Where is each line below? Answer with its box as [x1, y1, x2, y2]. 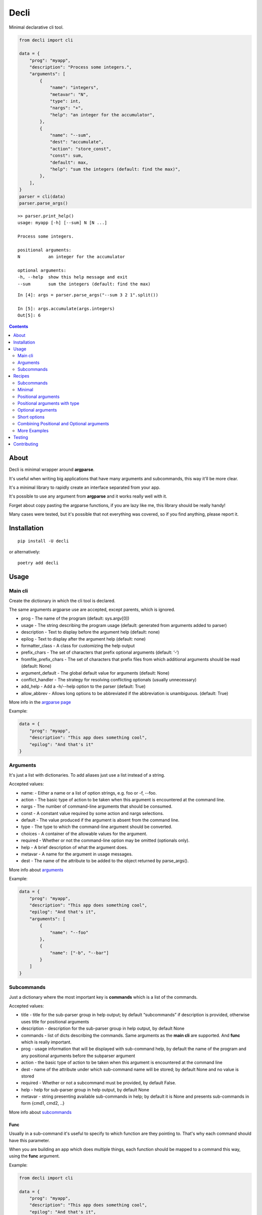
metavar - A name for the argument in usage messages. [21, 851, 133, 857]
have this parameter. [9, 1137, 50, 1143]
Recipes [13, 373, 30, 379]
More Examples [17, 428, 49, 434]
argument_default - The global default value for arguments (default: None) [21, 670, 170, 676]
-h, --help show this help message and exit [17, 275, 128, 280]
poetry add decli [17, 560, 59, 566]
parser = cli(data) [19, 193, 65, 199]
